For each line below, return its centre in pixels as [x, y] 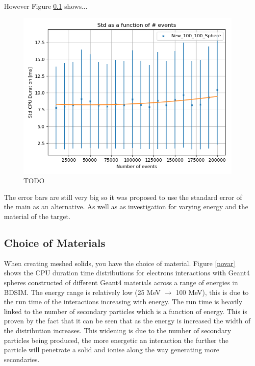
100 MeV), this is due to [212, 292]
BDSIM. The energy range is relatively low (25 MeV [82, 292]
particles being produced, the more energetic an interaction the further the [116, 340]
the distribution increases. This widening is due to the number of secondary [118, 330]
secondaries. [22, 359]
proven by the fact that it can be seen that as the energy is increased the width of [127, 321]
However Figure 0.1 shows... [46, 6]
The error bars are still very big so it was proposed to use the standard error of [123, 197]
